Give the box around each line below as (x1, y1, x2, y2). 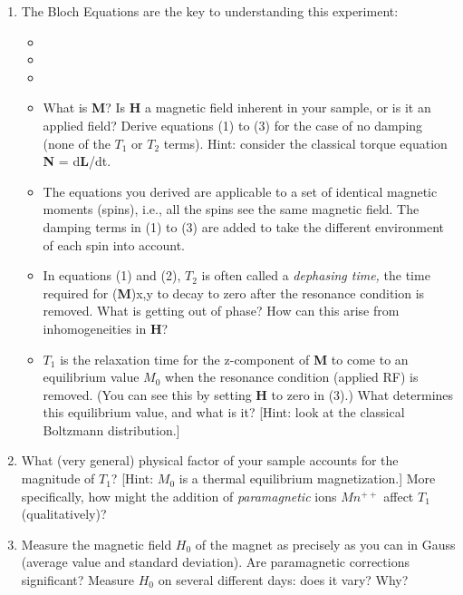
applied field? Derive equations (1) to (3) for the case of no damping (43, 115, 423, 134)
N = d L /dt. (43, 151, 111, 171)
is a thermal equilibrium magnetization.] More (178, 469, 436, 488)
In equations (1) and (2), (43, 266, 181, 285)
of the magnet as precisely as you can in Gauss (195, 534, 456, 553)
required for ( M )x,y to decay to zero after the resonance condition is (43, 283, 425, 302)
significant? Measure (21, 571, 135, 590)
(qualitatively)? (21, 504, 107, 523)
